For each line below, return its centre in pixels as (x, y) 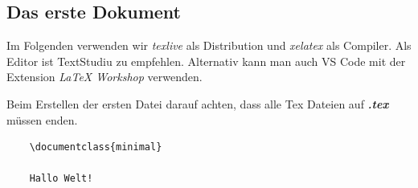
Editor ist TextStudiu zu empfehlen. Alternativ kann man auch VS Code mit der (206, 61)
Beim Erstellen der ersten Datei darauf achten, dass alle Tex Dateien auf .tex (198, 103)
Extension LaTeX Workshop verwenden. (104, 77)
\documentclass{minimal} (96, 147)
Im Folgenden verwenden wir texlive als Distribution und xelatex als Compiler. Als (209, 45)
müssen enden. (42, 119)
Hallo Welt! (61, 179)
